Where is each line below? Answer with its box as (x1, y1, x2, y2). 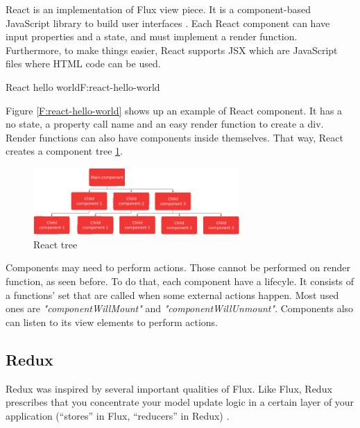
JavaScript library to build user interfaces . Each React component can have (6, 15, 330, 30)
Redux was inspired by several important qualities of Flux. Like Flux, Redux (6, 381, 332, 395)
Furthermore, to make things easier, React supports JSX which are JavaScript (6, 42, 338, 57)
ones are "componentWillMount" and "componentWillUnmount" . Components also (6, 301, 354, 316)
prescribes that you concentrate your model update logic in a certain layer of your (6, 395, 354, 409)
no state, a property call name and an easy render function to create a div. (6, 117, 324, 131)
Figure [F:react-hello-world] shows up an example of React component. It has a (6, 103, 343, 117)
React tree (33, 237, 78, 251)
